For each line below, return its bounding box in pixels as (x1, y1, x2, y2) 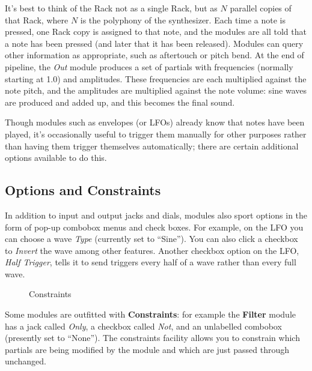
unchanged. (5, 355, 46, 367)
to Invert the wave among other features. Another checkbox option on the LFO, (5, 244, 299, 256)
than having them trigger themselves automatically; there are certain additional (5, 139, 299, 152)
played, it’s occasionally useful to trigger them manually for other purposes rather (5, 127, 307, 140)
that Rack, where (5, 13, 69, 26)
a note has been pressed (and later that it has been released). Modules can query (5, 37, 304, 49)
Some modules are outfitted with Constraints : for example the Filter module (5, 308, 296, 321)
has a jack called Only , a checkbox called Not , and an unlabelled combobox (5, 319, 282, 332)
